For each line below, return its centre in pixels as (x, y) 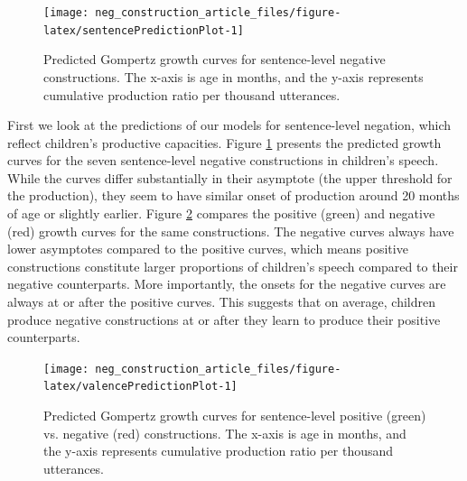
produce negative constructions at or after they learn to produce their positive (224, 319)
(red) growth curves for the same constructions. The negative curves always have (231, 231)
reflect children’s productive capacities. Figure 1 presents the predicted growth (224, 142)
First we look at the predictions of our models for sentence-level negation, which (229, 125)
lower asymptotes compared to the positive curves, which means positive (208, 249)
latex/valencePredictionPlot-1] (140, 387)
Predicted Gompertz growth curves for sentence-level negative (215, 59)
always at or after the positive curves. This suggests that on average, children (221, 302)
